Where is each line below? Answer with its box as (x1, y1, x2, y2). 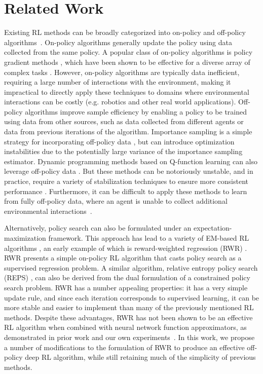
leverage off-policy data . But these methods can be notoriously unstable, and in (4, 166, 253, 176)
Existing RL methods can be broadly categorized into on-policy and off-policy (4, 27, 246, 38)
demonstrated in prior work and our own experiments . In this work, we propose (4, 331, 255, 342)
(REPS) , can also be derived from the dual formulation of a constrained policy (4, 272, 250, 283)
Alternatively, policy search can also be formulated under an (4, 222, 192, 233)
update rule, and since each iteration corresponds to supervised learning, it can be (4, 292, 259, 303)
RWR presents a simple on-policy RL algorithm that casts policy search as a (4, 252, 242, 263)
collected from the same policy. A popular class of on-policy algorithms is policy (4, 47, 253, 57)
